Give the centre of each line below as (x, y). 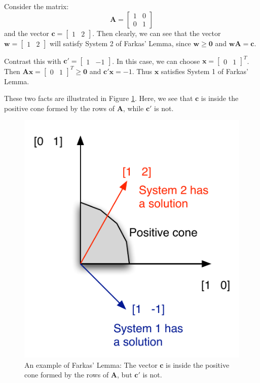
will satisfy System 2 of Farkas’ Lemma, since (120, 43)
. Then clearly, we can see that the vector (157, 33)
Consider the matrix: (36, 6)
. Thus (142, 71)
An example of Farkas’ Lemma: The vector (91, 364)
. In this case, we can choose (156, 61)
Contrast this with (33, 61)
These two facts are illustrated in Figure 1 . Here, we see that (99, 98)
